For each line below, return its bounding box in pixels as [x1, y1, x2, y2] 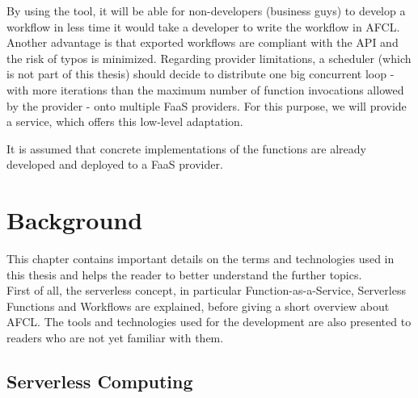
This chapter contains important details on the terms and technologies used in [6, 250, 395, 267]
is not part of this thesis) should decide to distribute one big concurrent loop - [6, 65, 395, 82]
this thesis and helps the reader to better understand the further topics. [6, 266, 362, 283]
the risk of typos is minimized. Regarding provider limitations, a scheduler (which [6, 49, 412, 66]
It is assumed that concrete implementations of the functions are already [6, 140, 366, 157]
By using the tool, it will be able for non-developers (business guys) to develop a [6, 2, 406, 19]
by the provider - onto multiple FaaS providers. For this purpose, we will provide [6, 97, 407, 114]
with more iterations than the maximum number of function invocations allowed [6, 81, 404, 98]
